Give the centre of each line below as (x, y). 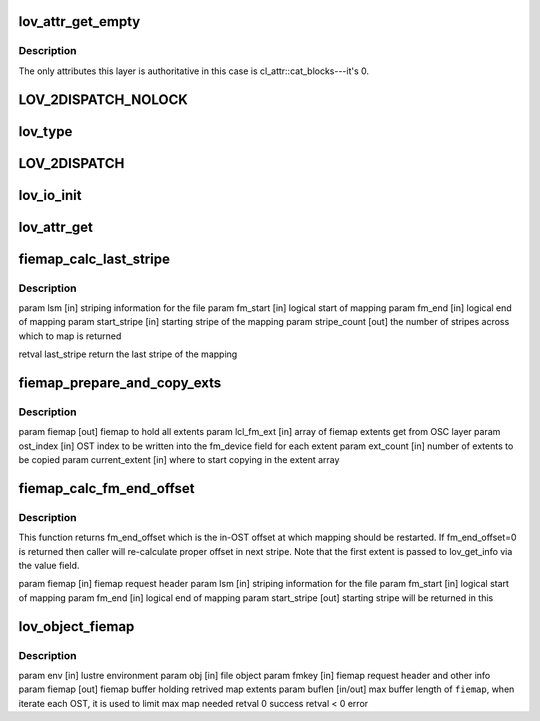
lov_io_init (50, 195)
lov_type (45, 131)
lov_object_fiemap (76, 626)
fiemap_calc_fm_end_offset (106, 488)
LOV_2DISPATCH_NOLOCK (103, 99)
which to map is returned (70, 336)
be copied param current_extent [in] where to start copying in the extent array (179, 460)
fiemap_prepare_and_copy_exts (120, 382)
